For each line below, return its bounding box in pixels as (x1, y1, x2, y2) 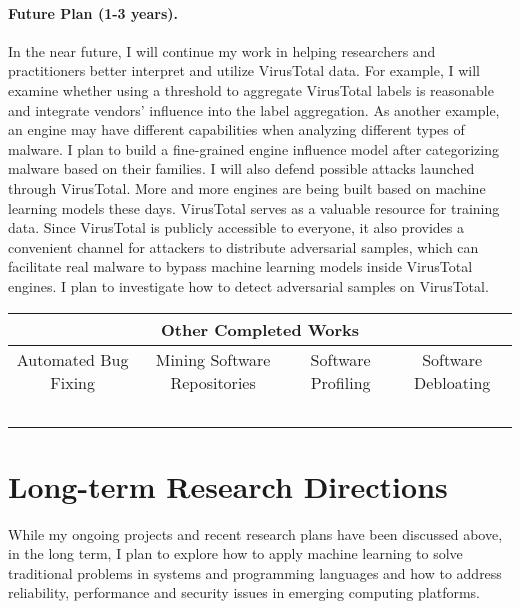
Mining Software (155, 347, 271, 371)
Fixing (50, 370, 95, 394)
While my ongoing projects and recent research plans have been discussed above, (8, 523, 503, 544)
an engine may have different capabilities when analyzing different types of (8, 119, 465, 140)
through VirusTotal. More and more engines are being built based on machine (8, 177, 486, 198)
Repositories (170, 370, 256, 394)
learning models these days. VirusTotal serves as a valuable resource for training (8, 197, 500, 218)
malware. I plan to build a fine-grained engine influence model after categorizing (8, 138, 499, 159)
